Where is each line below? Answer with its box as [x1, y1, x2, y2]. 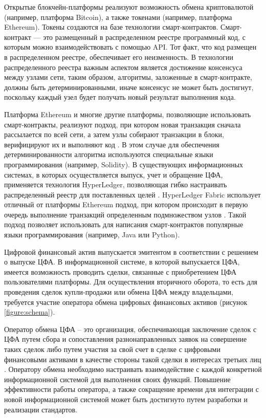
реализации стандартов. [4, 404, 77, 414]
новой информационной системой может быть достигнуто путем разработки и [4, 393, 248, 404]
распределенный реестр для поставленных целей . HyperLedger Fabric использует [4, 189, 261, 200]
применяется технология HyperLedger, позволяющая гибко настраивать [4, 179, 227, 190]
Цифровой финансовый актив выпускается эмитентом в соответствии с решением [4, 246, 258, 257]
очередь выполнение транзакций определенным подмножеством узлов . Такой [4, 209, 247, 219]
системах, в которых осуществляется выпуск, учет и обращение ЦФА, [4, 169, 223, 180]
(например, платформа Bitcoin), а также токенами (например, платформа [4, 11, 232, 22]
